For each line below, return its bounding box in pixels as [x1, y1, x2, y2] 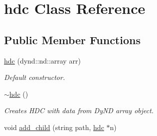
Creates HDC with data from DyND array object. [4, 105, 154, 116]
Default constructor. [4, 72, 65, 82]
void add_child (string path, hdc [4, 122, 104, 132]
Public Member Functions [4, 32, 141, 47]
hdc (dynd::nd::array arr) [4, 55, 81, 66]
